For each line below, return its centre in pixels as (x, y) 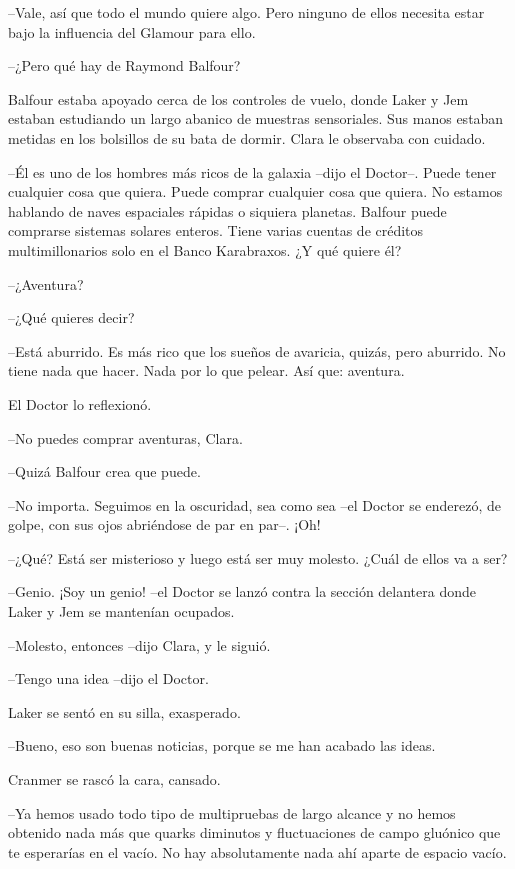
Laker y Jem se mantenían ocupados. (121, 611)
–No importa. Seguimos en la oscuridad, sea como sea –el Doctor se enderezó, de (254, 504)
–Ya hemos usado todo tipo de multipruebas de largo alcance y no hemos (232, 812)
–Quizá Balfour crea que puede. (104, 471)
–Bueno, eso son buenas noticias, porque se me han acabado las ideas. (222, 745)
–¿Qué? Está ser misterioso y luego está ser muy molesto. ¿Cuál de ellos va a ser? (258, 557)
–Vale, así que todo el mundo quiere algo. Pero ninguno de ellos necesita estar (246, 12)
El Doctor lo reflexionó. (80, 403)
